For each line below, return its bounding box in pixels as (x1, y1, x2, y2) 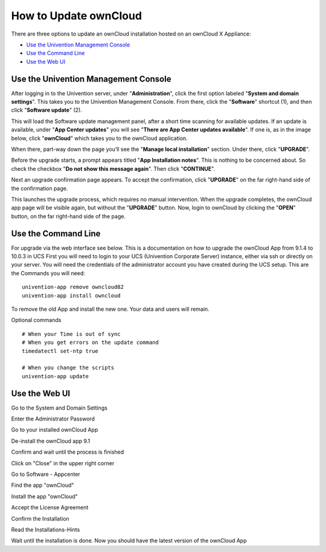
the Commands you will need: (11, 269, 86, 277)
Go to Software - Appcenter (11, 471, 81, 478)
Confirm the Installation (11, 515, 69, 522)
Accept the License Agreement (11, 504, 89, 511)
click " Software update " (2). (11, 106, 83, 114)
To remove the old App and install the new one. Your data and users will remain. (11, 305, 209, 312)
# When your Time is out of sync (22, 331, 121, 337)
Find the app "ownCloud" (11, 481, 74, 489)
